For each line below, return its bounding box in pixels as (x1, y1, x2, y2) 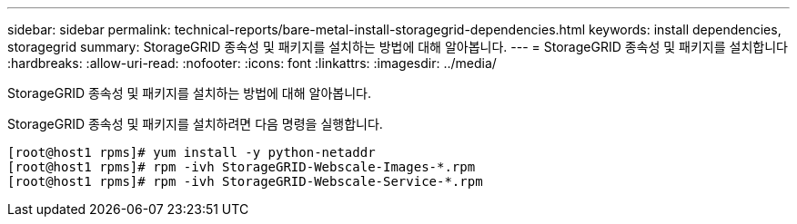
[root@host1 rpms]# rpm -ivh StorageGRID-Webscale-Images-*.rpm (7, 160, 476, 174)
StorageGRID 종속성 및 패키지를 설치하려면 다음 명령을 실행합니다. (7, 116, 383, 131)
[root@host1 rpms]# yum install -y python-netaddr (7, 145, 376, 160)
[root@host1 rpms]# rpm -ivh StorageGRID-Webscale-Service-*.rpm (7, 174, 483, 189)
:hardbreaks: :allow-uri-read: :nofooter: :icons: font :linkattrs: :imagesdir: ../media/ (7, 55, 497, 71)
